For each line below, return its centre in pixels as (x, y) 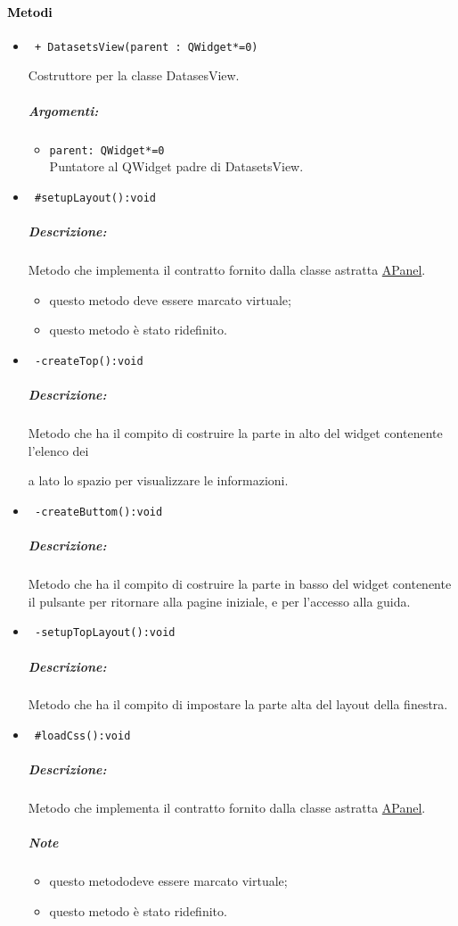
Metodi (30, 11)
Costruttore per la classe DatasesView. (134, 75)
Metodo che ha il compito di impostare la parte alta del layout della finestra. (238, 704)
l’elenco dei (58, 450)
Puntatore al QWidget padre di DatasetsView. (176, 166)
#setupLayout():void (95, 198)
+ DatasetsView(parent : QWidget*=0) (146, 47)
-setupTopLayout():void (105, 633)
